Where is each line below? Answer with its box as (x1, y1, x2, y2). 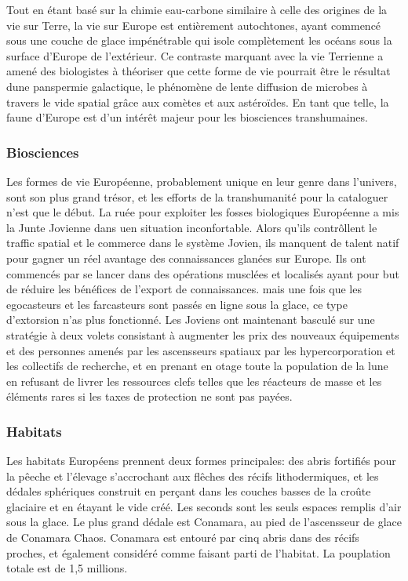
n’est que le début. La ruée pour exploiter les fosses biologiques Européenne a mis (6, 204, 399, 220)
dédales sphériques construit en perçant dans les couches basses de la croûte (6, 483, 371, 499)
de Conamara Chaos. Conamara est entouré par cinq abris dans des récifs (6, 529, 359, 546)
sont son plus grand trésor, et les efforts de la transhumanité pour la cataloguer (6, 188, 388, 205)
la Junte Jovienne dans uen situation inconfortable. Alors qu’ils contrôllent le (6, 219, 377, 235)
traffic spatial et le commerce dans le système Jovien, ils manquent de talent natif (6, 234, 399, 251)
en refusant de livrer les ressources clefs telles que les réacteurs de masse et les (6, 372, 382, 389)
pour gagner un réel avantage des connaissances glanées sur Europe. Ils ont (6, 249, 366, 266)
